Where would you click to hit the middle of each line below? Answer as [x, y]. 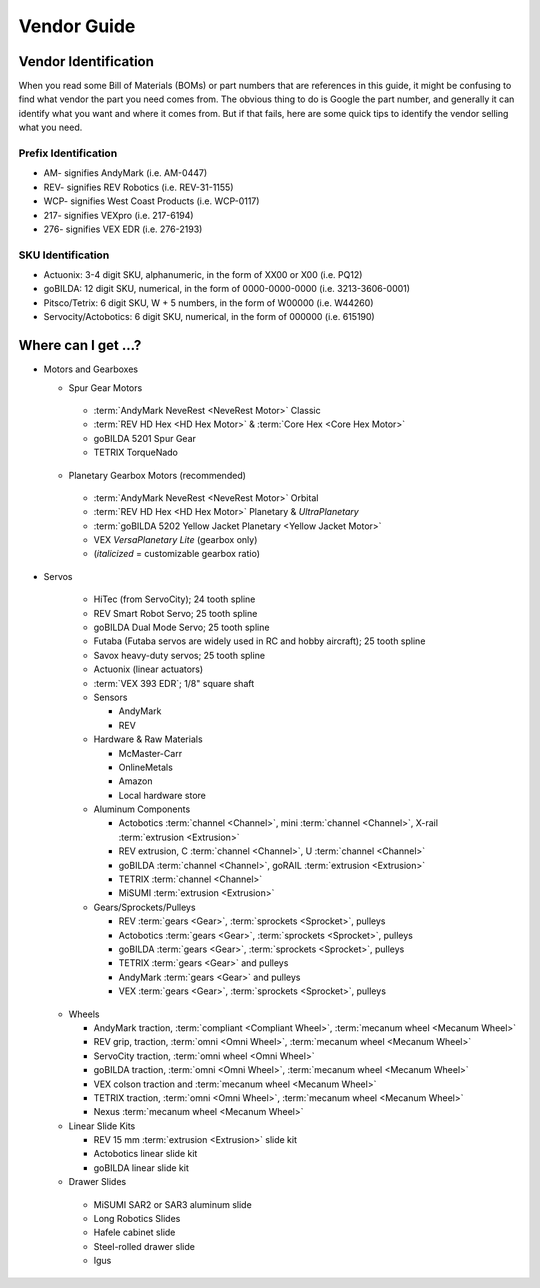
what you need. [50, 127]
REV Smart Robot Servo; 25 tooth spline [175, 613]
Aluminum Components [142, 809]
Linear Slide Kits [102, 1126]
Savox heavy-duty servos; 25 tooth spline [179, 655]
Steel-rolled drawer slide [144, 1246]
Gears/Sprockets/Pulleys [144, 907]
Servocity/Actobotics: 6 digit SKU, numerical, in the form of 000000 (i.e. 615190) [209, 317]
